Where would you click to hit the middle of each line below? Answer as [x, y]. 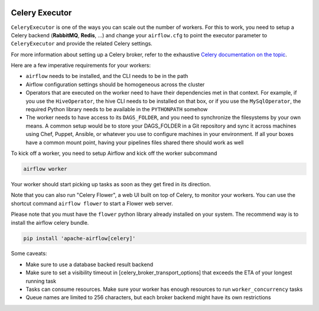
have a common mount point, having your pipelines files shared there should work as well [135, 142]
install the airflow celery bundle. [50, 222]
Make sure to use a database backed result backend [89, 264]
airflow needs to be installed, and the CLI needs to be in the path [107, 76]
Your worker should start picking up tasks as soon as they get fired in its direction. [111, 184]
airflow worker [45, 169]
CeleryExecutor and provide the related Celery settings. [82, 44]
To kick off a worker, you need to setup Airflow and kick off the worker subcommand [114, 153]
